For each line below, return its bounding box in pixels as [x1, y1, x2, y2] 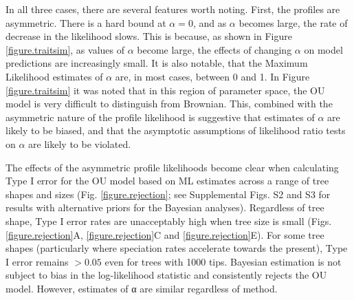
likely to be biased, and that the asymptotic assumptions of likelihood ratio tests [5, 123, 346, 138]
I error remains [5, 254, 69, 268]
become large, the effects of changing [137, 42, 292, 56]
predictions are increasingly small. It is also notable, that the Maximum [5, 56, 308, 70]
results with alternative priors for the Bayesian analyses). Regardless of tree [5, 200, 324, 215]
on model [304, 42, 343, 56]
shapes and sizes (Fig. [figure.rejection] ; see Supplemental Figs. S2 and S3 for [5, 186, 331, 201]
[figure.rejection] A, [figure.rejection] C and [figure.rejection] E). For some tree [5, 227, 324, 242]
